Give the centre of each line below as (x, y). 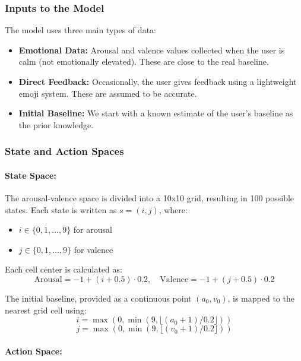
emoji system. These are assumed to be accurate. (108, 93)
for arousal (93, 229)
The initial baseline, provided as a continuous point (98, 298)
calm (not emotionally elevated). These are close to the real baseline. (144, 61)
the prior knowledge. (56, 124)
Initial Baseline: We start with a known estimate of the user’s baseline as (156, 113)
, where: (173, 209)
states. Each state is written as (61, 209)
